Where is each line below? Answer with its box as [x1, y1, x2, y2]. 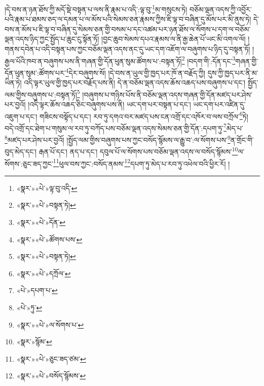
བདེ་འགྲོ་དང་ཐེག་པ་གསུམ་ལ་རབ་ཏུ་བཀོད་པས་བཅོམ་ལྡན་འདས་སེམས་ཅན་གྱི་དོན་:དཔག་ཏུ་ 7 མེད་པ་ [5, 121, 243, 133]
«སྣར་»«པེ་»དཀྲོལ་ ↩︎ [16, 268, 71, 278]
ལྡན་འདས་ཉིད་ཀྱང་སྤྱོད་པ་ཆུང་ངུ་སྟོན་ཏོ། [5, 34, 99, 44]
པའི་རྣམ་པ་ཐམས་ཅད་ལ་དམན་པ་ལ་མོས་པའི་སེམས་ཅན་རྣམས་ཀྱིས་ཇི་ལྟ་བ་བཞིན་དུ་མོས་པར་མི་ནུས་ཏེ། [5, 14, 251, 24]
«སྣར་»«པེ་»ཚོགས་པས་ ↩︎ [16, 234, 83, 244]
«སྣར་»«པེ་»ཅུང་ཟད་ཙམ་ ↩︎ [16, 353, 86, 364]
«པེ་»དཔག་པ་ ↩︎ [16, 285, 58, 296]
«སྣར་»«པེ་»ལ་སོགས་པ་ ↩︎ [16, 319, 84, 330]
